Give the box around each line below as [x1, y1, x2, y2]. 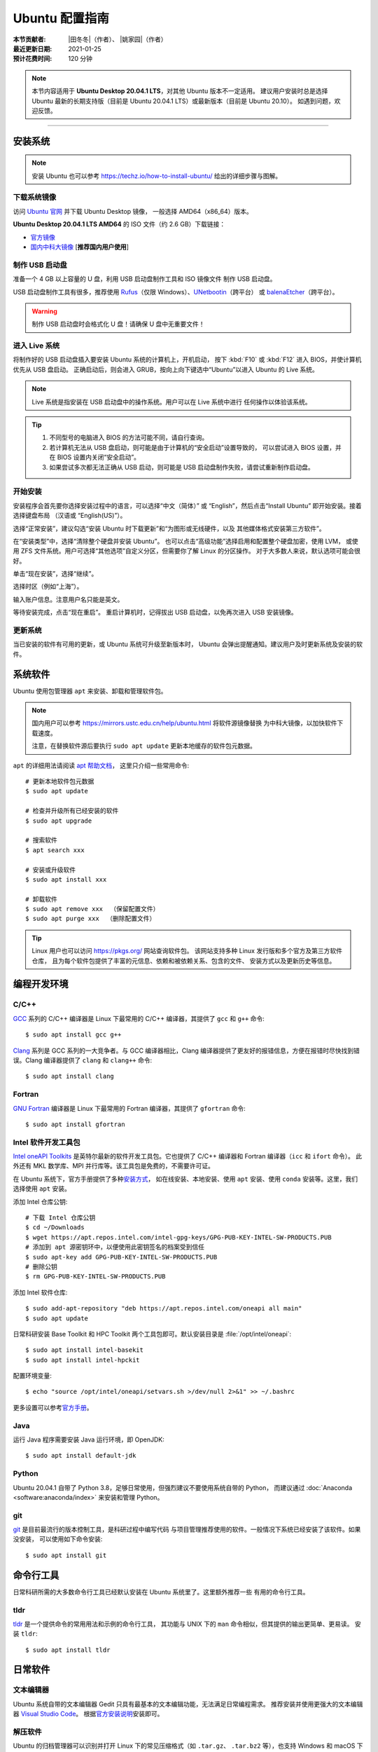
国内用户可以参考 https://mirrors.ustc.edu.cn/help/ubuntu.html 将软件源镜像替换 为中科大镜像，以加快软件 [31, 719, 337, 727]
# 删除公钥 [25, 1262, 57, 1271]
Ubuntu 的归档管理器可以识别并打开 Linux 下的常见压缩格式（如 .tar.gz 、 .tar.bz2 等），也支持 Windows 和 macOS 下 [13, 1741, 363, 1750]
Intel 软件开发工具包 [13, 1137, 80, 1147]
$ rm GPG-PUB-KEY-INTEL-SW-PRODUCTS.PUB [25, 1273, 166, 1280]
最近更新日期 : [13, 44, 52, 53]
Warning [31, 307, 57, 315]
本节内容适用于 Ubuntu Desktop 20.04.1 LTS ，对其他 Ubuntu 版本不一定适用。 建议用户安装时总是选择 [31, 87, 328, 95]
